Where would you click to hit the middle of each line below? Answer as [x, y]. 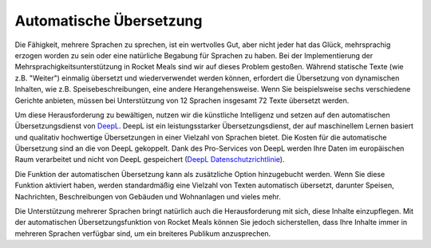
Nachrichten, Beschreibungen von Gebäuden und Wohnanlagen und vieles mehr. [148, 196]
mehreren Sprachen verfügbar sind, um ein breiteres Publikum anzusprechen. [143, 233]
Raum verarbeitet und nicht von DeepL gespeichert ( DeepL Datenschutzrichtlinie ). [150, 159]
